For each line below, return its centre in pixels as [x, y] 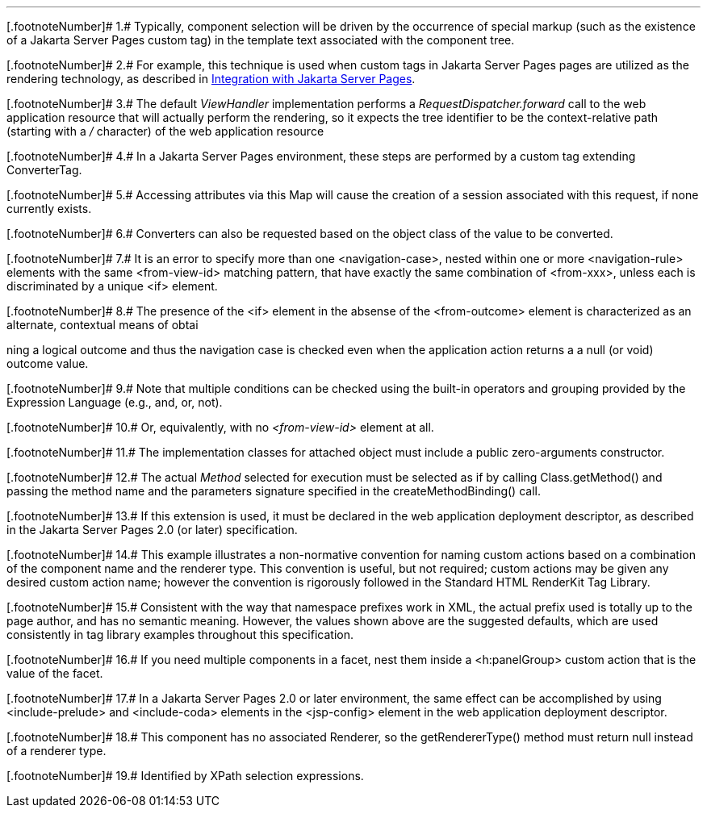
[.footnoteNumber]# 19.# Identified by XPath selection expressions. [185, 776]
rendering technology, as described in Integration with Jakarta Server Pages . [211, 79]
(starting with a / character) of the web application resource [165, 131]
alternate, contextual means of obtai [102, 325]
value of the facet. [55, 673]
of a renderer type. [56, 751]
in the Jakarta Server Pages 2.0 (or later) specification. [152, 530]
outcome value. [48, 363]
